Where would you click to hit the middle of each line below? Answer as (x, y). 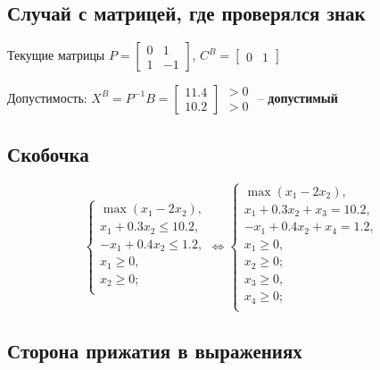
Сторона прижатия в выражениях (155, 351)
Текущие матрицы (56, 55)
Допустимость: (47, 97)
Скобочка (48, 153)
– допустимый (297, 97)
